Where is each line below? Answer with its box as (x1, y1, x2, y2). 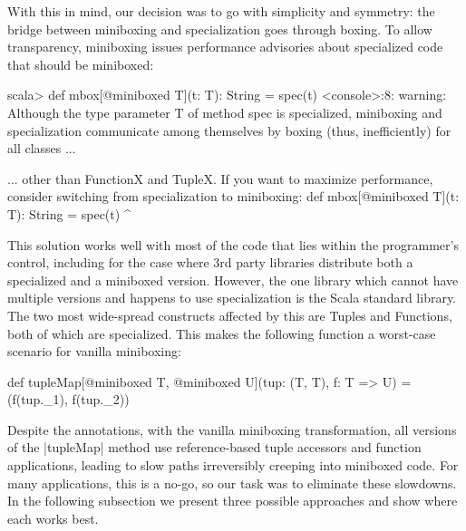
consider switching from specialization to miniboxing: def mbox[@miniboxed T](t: (7, 187, 460, 206)
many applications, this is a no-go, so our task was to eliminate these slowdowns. (7, 473, 457, 492)
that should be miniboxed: (7, 54, 154, 73)
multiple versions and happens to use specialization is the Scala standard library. (7, 288, 457, 307)
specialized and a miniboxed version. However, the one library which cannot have (7, 270, 459, 289)
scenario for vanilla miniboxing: (7, 342, 181, 361)
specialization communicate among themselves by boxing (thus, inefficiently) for (7, 121, 451, 140)
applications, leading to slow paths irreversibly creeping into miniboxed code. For (7, 456, 459, 475)
